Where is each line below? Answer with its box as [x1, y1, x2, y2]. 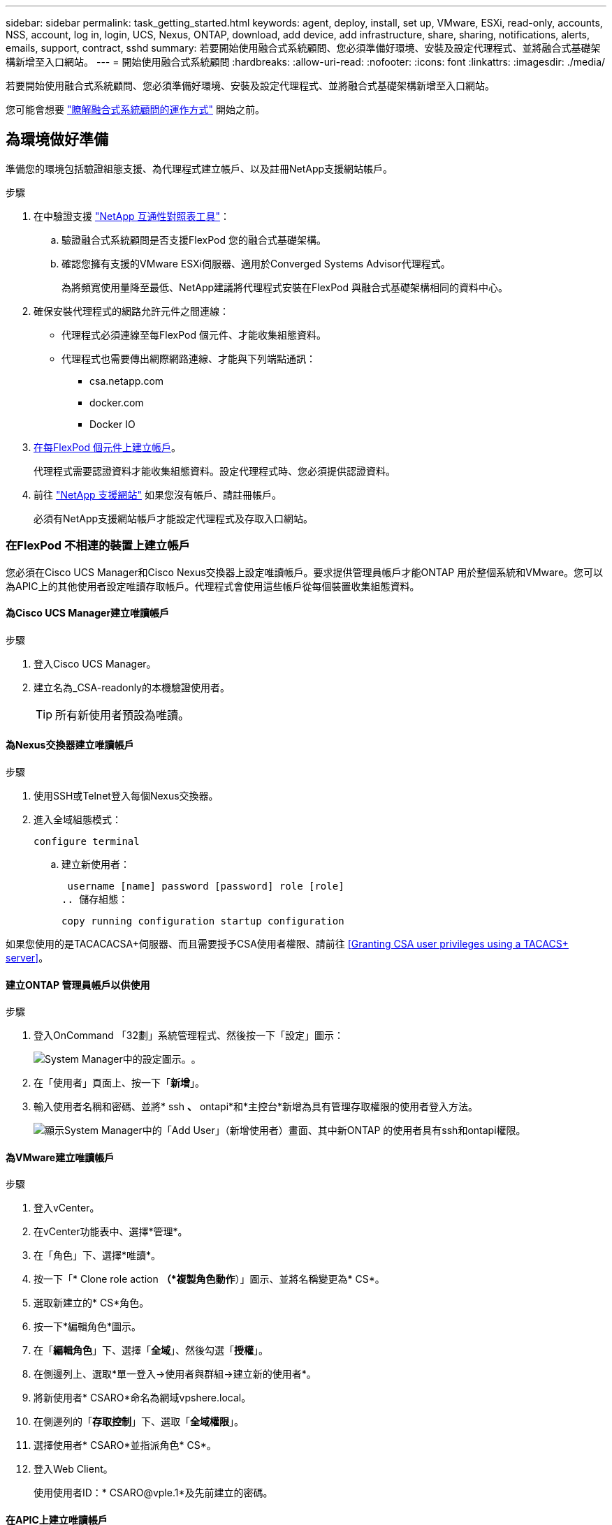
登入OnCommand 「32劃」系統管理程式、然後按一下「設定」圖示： [34, 1029, 344, 1042]
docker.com [89, 396, 144, 408]
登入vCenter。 [34, 1202, 100, 1214]
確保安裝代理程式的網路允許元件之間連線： [34, 304, 229, 317]
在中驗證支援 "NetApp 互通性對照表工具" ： [34, 209, 231, 222]
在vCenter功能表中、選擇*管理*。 [34, 1225, 188, 1238]
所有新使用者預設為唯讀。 [55, 707, 190, 722]
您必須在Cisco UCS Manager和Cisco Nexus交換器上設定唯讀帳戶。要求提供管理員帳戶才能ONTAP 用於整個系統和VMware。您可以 [6, 566, 604, 578]
